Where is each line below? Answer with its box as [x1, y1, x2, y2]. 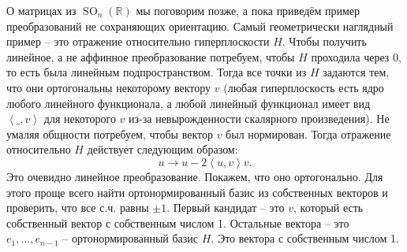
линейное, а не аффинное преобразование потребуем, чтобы [6, 48, 295, 65]
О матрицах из [6, 2, 77, 18]
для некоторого [43, 110, 116, 127]
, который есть [293, 199, 364, 216]
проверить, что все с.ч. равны [6, 199, 149, 216]
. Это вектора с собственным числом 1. [211, 230, 399, 246]
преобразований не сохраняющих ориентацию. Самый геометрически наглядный [6, 17, 394, 34]
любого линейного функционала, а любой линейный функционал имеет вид [6, 94, 371, 111]
